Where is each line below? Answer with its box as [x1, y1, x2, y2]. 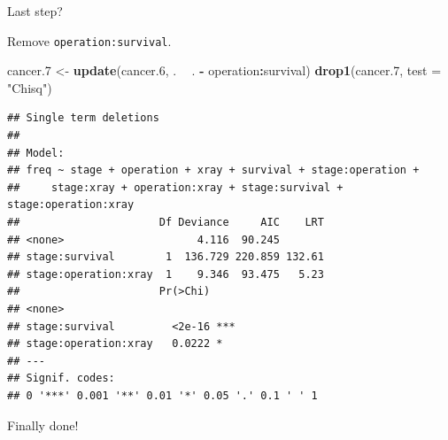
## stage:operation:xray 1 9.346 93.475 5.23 [7, 267, 324, 281]
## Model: [7, 146, 65, 159]
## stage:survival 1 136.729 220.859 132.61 [7, 251, 324, 264]
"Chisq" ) [7, 78, 52, 96]
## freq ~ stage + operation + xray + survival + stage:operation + [7, 164, 420, 177]
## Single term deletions [7, 112, 159, 125]
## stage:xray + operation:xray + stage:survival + [7, 181, 344, 194]
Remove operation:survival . [7, 31, 172, 50]
